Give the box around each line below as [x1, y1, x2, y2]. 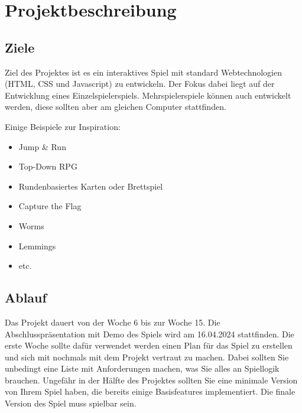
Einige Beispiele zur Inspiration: [5, 120, 121, 132]
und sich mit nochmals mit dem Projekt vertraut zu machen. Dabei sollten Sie [5, 350, 289, 363]
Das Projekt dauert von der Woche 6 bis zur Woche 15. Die [5, 316, 220, 328]
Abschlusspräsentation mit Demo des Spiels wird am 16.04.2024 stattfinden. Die [5, 327, 294, 340]
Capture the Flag [18, 200, 82, 212]
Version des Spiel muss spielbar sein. [5, 397, 137, 409]
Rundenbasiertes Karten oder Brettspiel [18, 180, 163, 192]
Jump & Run [18, 140, 66, 152]
